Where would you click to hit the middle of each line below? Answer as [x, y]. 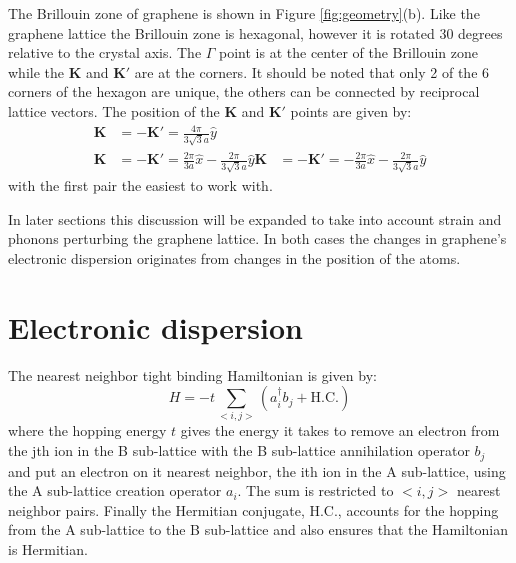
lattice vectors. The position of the [114, 110]
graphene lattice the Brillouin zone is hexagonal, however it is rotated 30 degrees [255, 32]
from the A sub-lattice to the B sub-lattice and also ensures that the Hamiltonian [258, 529]
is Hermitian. [48, 548]
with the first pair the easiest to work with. [140, 185]
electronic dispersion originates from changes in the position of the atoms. [234, 257]
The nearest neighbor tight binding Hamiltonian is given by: [192, 374]
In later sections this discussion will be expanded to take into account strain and [255, 218]
